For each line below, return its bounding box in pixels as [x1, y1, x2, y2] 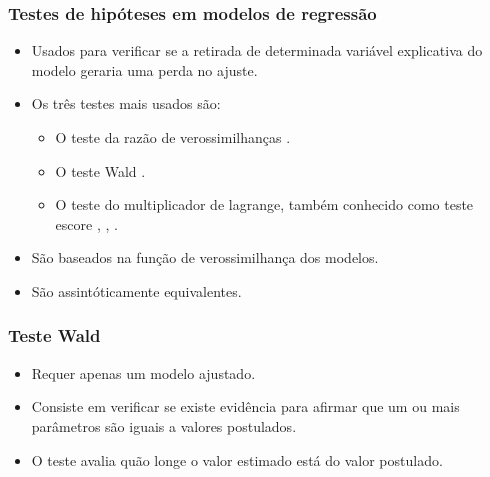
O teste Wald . [55, 160, 146, 181]
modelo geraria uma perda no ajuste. [31, 59, 258, 80]
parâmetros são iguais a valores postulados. [31, 415, 297, 436]
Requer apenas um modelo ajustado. [31, 362, 256, 383]
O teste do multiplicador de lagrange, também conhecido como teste [55, 194, 474, 215]
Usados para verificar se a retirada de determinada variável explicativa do [31, 40, 483, 61]
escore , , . [55, 213, 118, 234]
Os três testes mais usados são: [31, 93, 221, 114]
